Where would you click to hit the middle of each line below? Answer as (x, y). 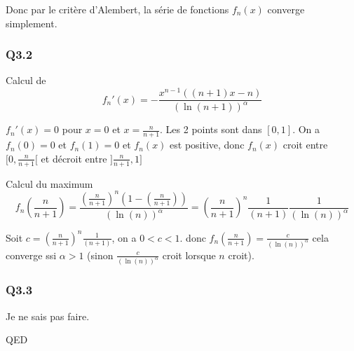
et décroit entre (74, 158)
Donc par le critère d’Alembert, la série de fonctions (117, 9)
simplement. (32, 23)
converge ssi (31, 255)
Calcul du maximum (49, 183)
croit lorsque (189, 255)
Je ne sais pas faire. (48, 316)
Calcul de (26, 80)
